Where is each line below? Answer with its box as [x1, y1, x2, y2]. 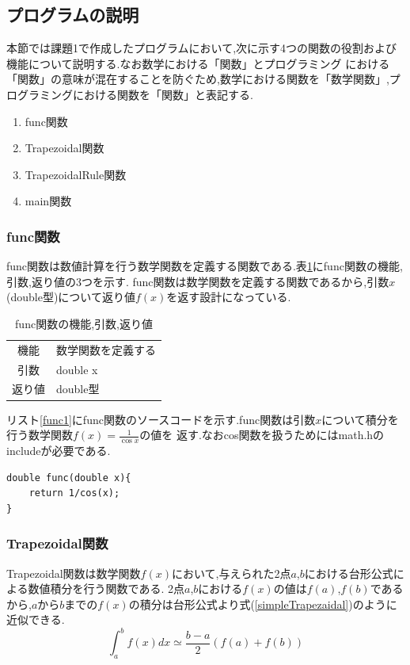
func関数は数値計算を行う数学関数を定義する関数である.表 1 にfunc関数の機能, [6, 258, 403, 274]
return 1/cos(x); [28, 487, 120, 499]
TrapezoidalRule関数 [25, 166, 127, 182]
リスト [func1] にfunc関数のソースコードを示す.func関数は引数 [6, 411, 316, 427]
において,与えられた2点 [171, 564, 291, 581]
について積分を [321, 411, 399, 427]
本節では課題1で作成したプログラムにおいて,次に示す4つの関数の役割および [6, 40, 397, 56]
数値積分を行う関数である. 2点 [28, 580, 184, 597]
